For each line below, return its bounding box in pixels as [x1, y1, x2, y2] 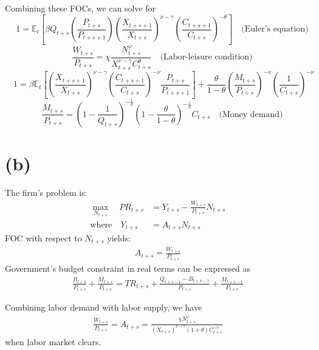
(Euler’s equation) [241, 25, 309, 34]
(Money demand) [219, 110, 283, 119]
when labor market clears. [5, 335, 101, 348]
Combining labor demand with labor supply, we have [5, 301, 202, 314]
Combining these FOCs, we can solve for [5, 2, 156, 14]
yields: [107, 232, 131, 244]
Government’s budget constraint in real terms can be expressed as [5, 261, 250, 274]
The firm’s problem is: [5, 186, 87, 199]
